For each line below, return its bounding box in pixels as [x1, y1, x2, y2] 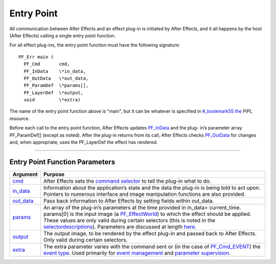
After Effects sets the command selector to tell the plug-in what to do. [43, 177, 212, 184]
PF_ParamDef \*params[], [24, 82, 89, 89]
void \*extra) [24, 97, 81, 103]
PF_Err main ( [18, 54, 54, 60]
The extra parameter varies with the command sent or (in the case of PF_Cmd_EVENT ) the [43, 243, 261, 250]
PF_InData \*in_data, [24, 68, 86, 74]
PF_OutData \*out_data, [24, 75, 89, 81]
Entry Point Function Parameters [9, 158, 116, 166]
